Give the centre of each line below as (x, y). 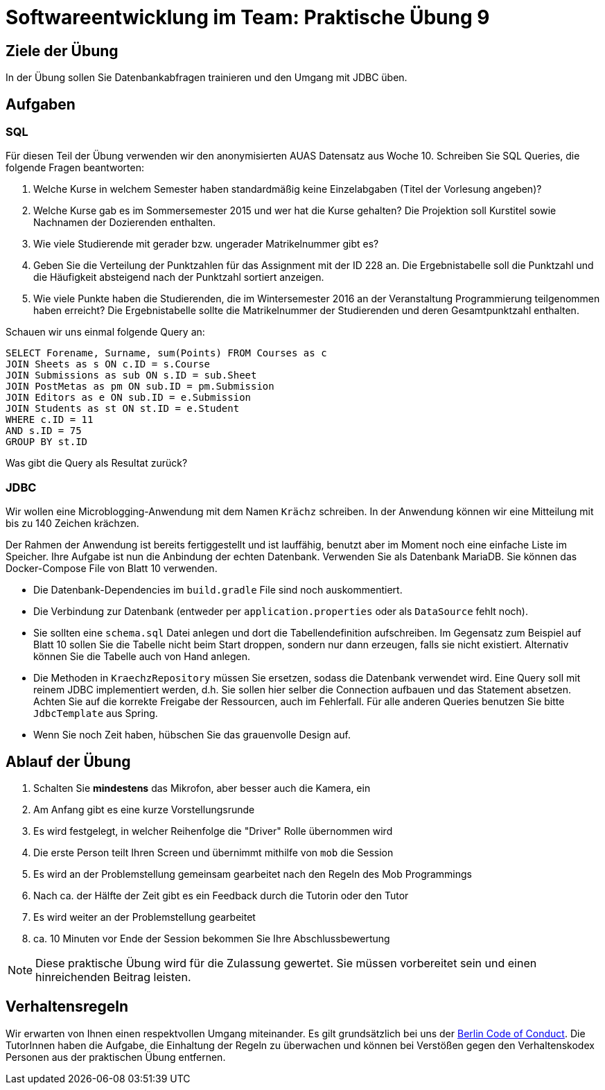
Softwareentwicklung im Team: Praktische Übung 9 (248, 17)
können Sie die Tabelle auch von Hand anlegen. (142, 657)
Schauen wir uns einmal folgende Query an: (105, 332)
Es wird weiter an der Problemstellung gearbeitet (144, 917)
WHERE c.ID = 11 (50, 420)
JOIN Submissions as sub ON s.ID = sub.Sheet (131, 375)
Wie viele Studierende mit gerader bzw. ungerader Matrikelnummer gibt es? (206, 244)
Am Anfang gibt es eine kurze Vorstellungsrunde (144, 809)
